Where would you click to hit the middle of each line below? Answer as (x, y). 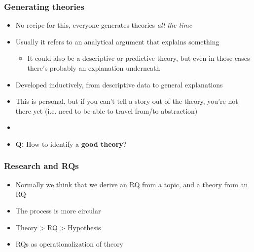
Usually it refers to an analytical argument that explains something (117, 41)
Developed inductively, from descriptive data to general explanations (119, 84)
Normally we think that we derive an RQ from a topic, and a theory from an (132, 184)
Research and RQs (41, 166)
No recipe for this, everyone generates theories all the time (104, 25)
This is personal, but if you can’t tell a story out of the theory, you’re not (127, 101)
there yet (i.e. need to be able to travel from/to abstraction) (107, 110)
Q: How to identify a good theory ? (71, 144)
